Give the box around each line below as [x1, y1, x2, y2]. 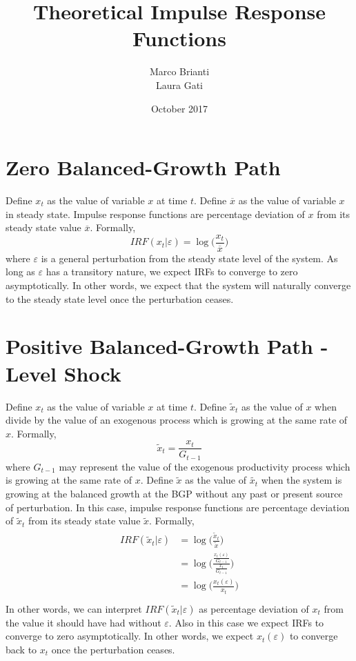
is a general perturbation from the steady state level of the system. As [41, 250, 338, 265]
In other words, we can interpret [6, 601, 142, 615]
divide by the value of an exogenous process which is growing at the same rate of [6, 413, 348, 427]
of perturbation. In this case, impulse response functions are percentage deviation [6, 500, 350, 514]
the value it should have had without [6, 615, 161, 629]
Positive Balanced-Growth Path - [6, 332, 328, 360]
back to [6, 642, 37, 656]
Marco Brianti [149, 64, 210, 79]
